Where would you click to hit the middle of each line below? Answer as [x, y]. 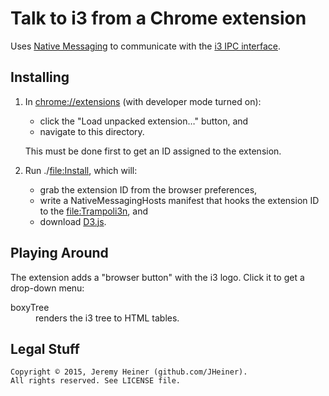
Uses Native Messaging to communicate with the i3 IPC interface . [146, 46]
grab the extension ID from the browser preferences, [148, 189]
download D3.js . [73, 221]
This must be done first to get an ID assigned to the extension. [153, 151]
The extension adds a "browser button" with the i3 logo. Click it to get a [157, 277]
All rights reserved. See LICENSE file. [96, 381]
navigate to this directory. [92, 131]
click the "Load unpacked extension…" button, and [144, 121]
